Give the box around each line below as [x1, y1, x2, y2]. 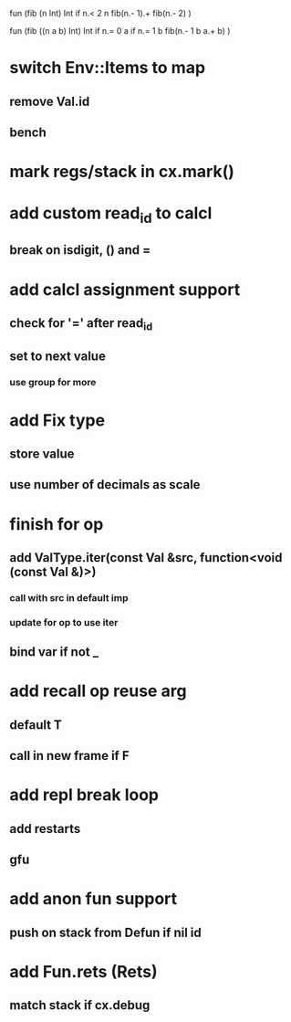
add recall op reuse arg [9, 680, 187, 701]
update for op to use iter [9, 616, 119, 628]
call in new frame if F [9, 748, 130, 764]
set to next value [9, 349, 107, 364]
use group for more [9, 376, 97, 389]
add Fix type [9, 410, 106, 430]
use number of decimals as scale [9, 477, 201, 492]
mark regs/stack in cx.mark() [9, 162, 234, 182]
